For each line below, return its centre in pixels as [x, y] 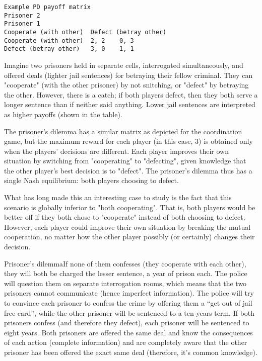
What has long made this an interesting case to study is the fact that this [118, 197]
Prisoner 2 [22, 15]
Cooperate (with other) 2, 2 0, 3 [69, 40]
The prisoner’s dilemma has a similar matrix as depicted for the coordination [123, 131]
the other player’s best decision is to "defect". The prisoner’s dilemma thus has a [128, 170]
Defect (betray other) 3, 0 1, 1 [69, 49]
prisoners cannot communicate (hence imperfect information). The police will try [129, 293]
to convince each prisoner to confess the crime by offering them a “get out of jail [128, 303]
